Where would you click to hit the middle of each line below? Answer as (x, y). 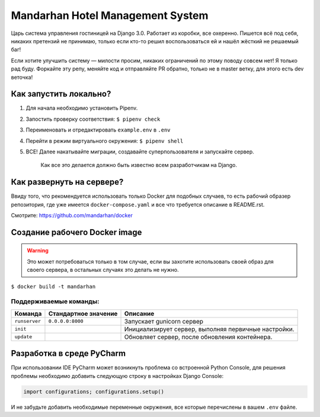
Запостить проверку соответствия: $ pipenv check (93, 119)
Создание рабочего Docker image (76, 232)
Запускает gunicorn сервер (164, 321)
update (23, 337)
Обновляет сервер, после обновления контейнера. (198, 336)
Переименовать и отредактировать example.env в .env (98, 130)
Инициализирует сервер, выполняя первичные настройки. (209, 329)
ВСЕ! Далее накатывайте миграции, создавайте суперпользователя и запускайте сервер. (140, 152)
